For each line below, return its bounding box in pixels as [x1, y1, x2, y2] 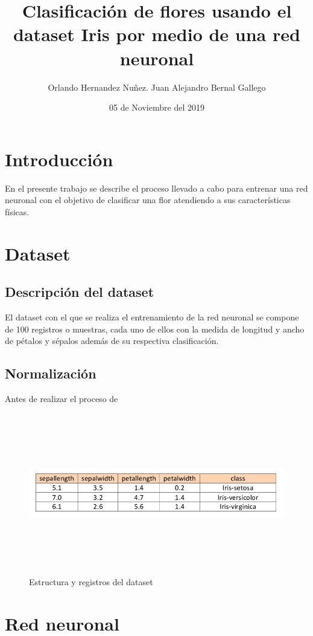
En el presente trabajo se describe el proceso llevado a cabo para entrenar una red [5, 181, 308, 194]
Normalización [5, 364, 96, 383]
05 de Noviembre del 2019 [109, 101, 204, 114]
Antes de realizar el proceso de [5, 392, 118, 404]
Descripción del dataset [5, 282, 154, 301]
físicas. [5, 205, 30, 218]
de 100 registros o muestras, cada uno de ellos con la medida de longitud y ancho [5, 322, 305, 335]
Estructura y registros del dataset [29, 575, 153, 588]
